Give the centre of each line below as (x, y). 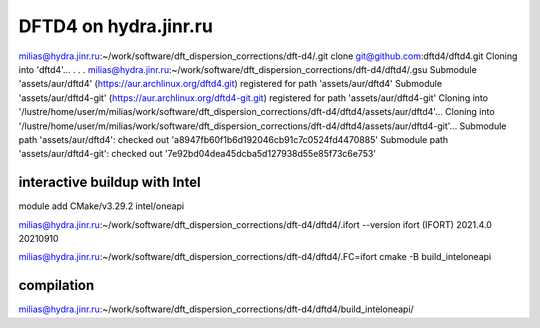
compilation (56, 285)
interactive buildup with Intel (109, 182)
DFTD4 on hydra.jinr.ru (116, 26)
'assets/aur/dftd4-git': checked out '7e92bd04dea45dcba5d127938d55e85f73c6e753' (197, 154)
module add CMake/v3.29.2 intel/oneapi (101, 206)
